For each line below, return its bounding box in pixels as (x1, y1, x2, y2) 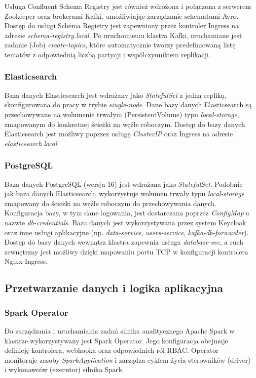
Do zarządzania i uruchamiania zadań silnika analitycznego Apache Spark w (4, 325, 235, 336)
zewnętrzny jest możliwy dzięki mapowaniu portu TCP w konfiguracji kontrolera (4, 246, 248, 256)
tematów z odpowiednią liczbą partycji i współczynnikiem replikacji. (4, 49, 211, 59)
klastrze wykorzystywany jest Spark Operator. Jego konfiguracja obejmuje (4, 335, 228, 345)
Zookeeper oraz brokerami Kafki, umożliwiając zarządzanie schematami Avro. (4, 10, 239, 21)
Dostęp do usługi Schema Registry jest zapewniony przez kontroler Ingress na (4, 20, 239, 31)
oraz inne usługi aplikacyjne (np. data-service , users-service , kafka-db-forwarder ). (4, 227, 249, 237)
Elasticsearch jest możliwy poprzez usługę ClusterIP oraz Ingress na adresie (4, 128, 233, 139)
